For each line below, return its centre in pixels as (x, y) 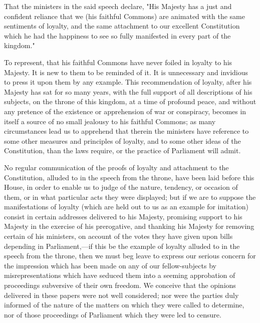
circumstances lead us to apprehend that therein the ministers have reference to (126, 131)
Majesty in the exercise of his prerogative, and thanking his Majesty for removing (129, 226)
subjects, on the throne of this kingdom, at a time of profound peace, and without (130, 101)
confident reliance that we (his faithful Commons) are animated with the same (124, 16)
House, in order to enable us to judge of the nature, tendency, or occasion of (121, 187)
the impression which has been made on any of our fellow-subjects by (110, 265)
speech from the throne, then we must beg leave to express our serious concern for (130, 256)
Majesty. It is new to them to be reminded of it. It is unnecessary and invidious (126, 72)
